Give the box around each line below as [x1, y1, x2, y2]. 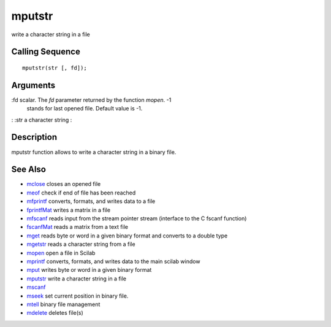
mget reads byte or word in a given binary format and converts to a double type [26, 232, 228, 239]
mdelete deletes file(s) [26, 309, 84, 317]
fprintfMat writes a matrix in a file [26, 206, 110, 214]
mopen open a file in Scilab [26, 249, 96, 256]
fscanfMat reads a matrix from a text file [26, 223, 129, 231]
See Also [11, 164, 46, 175]
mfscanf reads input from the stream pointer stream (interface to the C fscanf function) [26, 215, 247, 222]
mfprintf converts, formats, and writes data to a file [26, 198, 156, 205]
